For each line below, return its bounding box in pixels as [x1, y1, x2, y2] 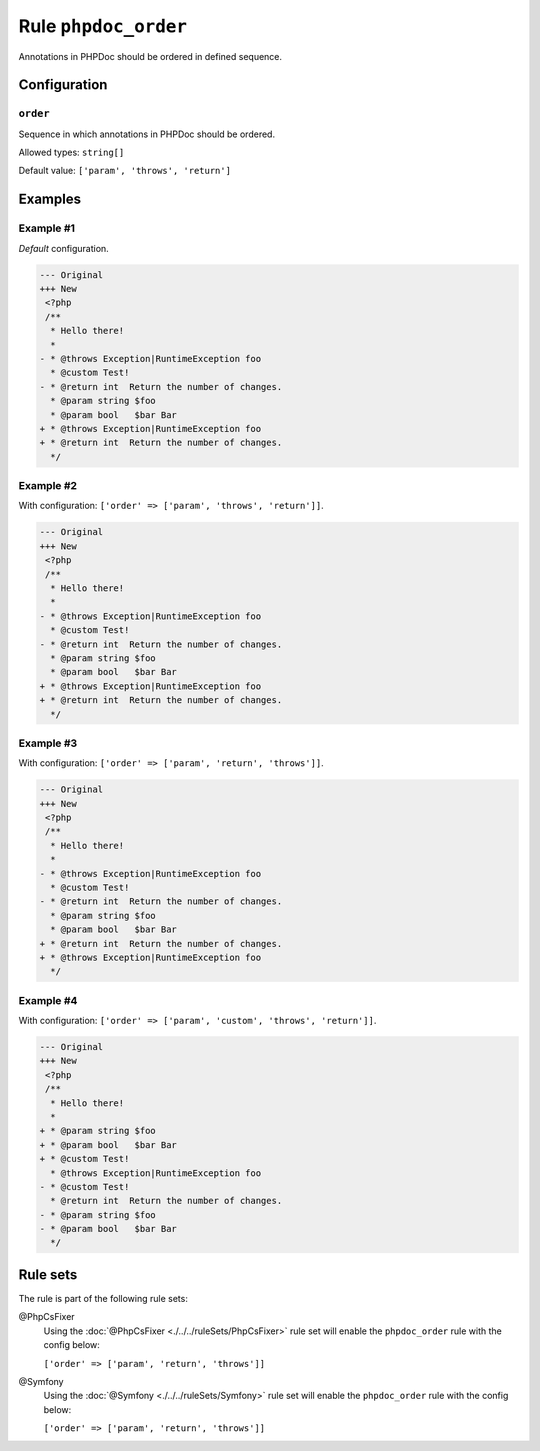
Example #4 [18, 993, 78, 1007]
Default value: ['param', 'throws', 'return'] [18, 165, 232, 177]
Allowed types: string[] [18, 146, 125, 159]
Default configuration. [18, 242, 109, 254]
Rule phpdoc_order [18, 15, 188, 37]
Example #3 [18, 736, 78, 750]
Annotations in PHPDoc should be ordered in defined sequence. [18, 50, 283, 62]
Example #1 [18, 221, 75, 235]
